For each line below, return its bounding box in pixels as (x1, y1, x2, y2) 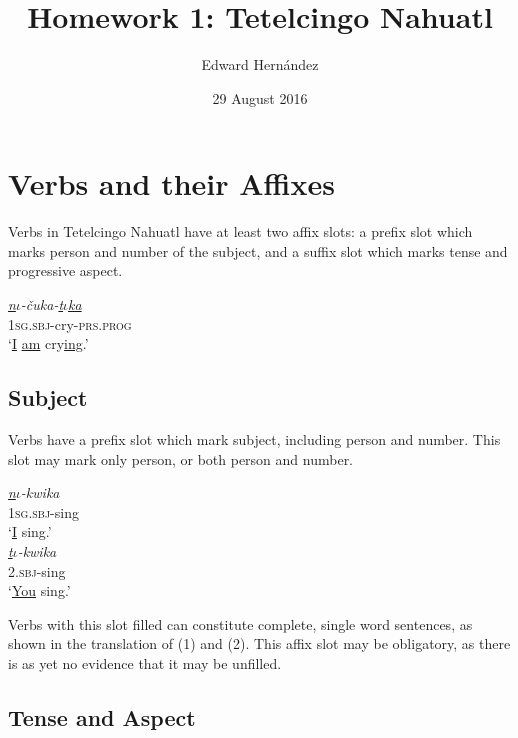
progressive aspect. (8, 260, 123, 281)
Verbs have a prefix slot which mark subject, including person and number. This (8, 429, 501, 450)
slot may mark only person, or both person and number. (8, 448, 354, 469)
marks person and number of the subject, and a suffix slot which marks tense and (8, 240, 508, 261)
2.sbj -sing (8, 560, 66, 581)
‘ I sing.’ (8, 521, 52, 542)
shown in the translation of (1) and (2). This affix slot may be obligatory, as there (8, 633, 511, 654)
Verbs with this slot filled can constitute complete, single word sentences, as (8, 613, 473, 634)
